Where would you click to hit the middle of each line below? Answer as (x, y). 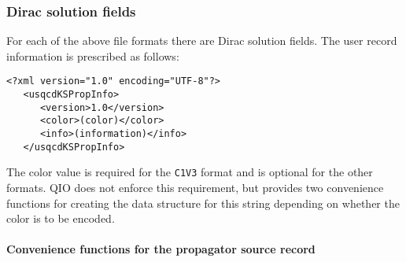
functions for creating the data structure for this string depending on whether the (203, 203)
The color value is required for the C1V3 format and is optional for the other (190, 172)
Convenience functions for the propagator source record (161, 249)
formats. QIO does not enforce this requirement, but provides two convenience (195, 187)
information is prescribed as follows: (93, 55)
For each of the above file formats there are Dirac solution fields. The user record (202, 41)
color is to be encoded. (61, 218)
